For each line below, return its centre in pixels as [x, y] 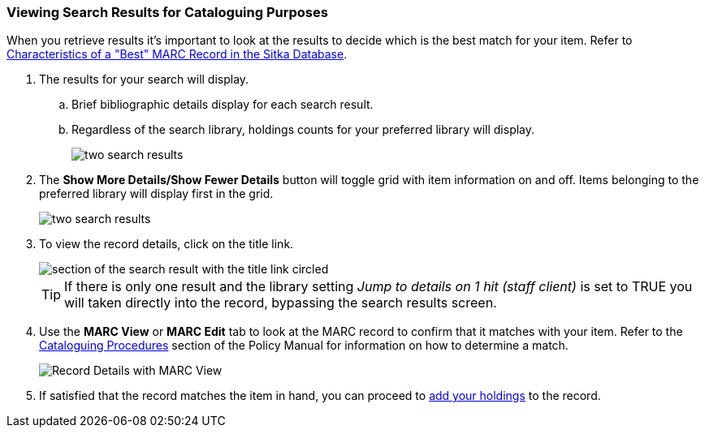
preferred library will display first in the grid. [156, 194]
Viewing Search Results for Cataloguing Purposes [167, 12]
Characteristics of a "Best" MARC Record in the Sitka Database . [177, 54]
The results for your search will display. [144, 79]
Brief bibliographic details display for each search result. [223, 105]
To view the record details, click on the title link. [167, 244]
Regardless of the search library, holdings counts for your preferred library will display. [303, 130]
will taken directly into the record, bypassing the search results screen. [281, 303]
